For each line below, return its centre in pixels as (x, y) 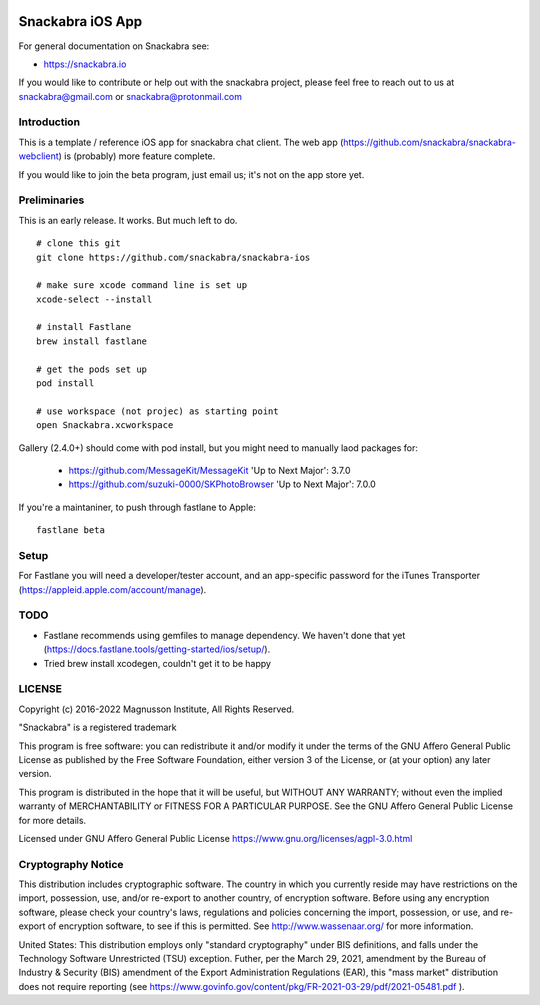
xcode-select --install (94, 299)
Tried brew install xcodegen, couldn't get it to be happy (157, 663)
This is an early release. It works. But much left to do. (128, 220)
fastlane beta (70, 530)
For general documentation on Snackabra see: (114, 46)
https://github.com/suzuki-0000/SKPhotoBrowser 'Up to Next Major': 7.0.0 (222, 484)
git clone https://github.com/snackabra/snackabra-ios (173, 257)
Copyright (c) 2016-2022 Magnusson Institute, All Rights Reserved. (156, 709)
